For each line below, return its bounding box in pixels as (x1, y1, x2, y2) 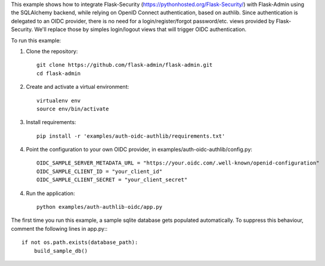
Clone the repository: (26, 48, 78, 55)
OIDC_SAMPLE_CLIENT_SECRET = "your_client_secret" (36, 177, 188, 183)
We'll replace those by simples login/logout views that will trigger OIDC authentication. (34, 26, 247, 33)
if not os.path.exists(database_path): (21, 239, 138, 246)
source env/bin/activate (36, 105, 109, 112)
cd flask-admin (36, 70, 81, 77)
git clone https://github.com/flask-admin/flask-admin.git (36, 61, 213, 69)
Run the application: (26, 190, 75, 197)
